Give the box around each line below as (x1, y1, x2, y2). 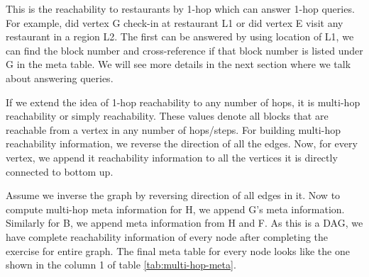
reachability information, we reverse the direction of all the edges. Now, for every (6, 136, 358, 151)
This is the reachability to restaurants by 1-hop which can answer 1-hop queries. (6, 1, 355, 16)
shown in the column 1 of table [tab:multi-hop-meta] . (6, 257, 236, 272)
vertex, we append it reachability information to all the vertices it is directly (6, 149, 338, 164)
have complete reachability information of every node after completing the (6, 229, 328, 244)
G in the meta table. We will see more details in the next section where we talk (6, 57, 351, 72)
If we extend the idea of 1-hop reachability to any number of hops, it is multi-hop (6, 94, 360, 109)
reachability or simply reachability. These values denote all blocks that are (6, 108, 329, 123)
